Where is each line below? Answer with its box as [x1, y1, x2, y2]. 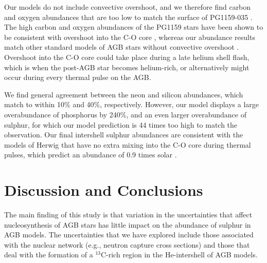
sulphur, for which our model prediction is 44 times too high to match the [4, 119, 238, 130]
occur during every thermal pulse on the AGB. [4, 72, 151, 83]
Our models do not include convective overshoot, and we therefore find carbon [4, 2, 251, 12]
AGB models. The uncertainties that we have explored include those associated [4, 229, 254, 240]
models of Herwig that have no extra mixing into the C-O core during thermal [4, 139, 251, 150]
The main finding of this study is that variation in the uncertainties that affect [4, 209, 253, 220]
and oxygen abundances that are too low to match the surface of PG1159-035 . [4, 11, 253, 22]
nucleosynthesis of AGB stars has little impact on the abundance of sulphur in [4, 219, 251, 230]
